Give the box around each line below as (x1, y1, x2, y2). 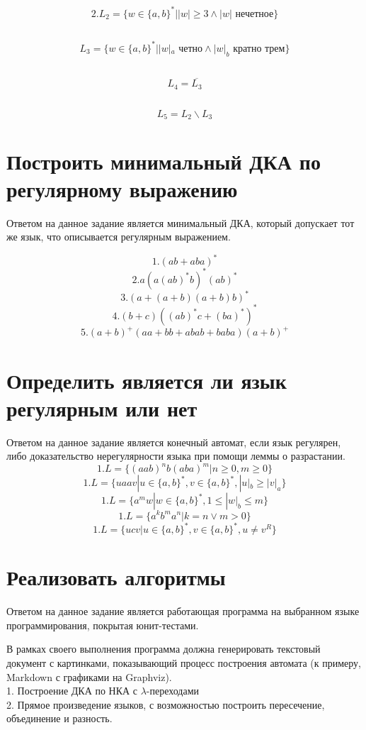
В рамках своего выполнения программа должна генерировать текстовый (6, 641, 321, 656)
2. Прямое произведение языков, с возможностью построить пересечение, (6, 697, 325, 712)
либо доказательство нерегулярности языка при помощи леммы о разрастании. (6, 448, 345, 463)
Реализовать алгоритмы (6, 563, 226, 592)
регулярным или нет (6, 393, 198, 422)
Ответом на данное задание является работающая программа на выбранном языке (6, 604, 360, 619)
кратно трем (233, 43, 285, 54)
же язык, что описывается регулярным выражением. (6, 229, 231, 244)
